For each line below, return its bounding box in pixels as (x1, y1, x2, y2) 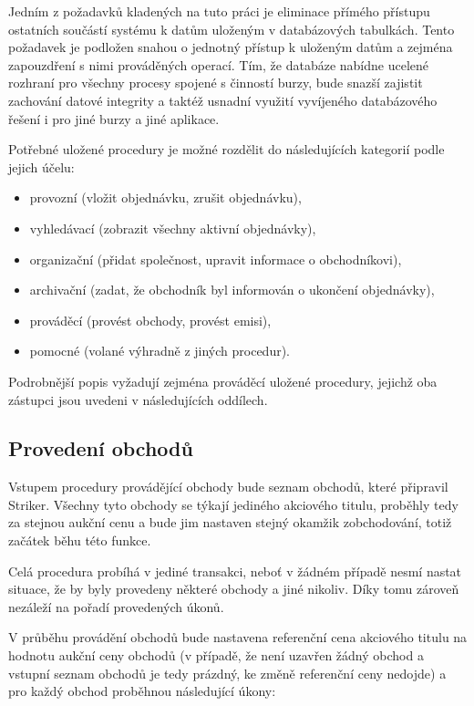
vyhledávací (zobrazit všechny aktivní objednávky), (29, 218, 316, 237)
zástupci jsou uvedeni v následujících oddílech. (8, 389, 268, 409)
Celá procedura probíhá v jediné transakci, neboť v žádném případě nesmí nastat (8, 561, 462, 580)
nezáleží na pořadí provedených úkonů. (8, 597, 224, 616)
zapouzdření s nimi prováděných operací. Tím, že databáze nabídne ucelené (8, 55, 429, 74)
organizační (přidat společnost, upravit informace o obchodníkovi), (29, 249, 402, 268)
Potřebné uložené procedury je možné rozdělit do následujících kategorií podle (8, 140, 445, 159)
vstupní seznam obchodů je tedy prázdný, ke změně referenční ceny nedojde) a (8, 663, 447, 682)
